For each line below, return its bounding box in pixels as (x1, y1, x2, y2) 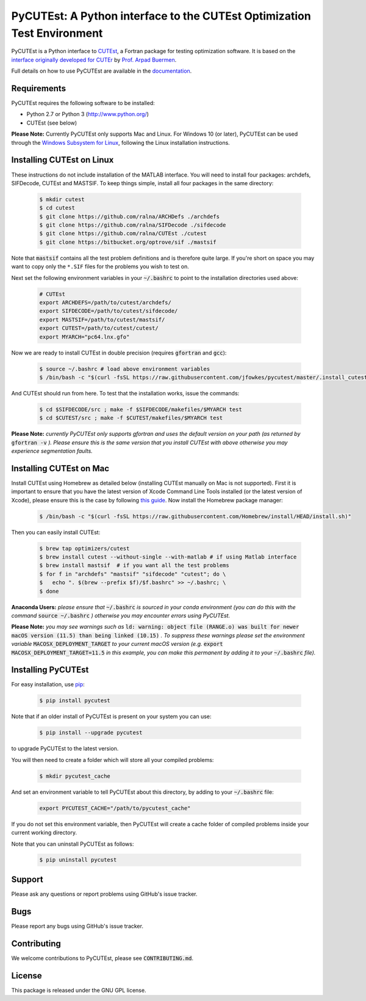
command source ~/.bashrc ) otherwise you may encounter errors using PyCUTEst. (11, 612, 231, 619)
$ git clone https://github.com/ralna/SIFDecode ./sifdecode (39, 222, 226, 229)
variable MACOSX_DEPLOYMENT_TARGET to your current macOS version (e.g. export (11, 640, 223, 648)
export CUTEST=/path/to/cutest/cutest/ (39, 324, 159, 332)
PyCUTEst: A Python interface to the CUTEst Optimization (11, 9, 311, 23)
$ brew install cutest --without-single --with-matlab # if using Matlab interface (39, 554, 297, 560)
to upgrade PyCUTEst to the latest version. (11, 745, 119, 752)
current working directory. (11, 829, 77, 837)
